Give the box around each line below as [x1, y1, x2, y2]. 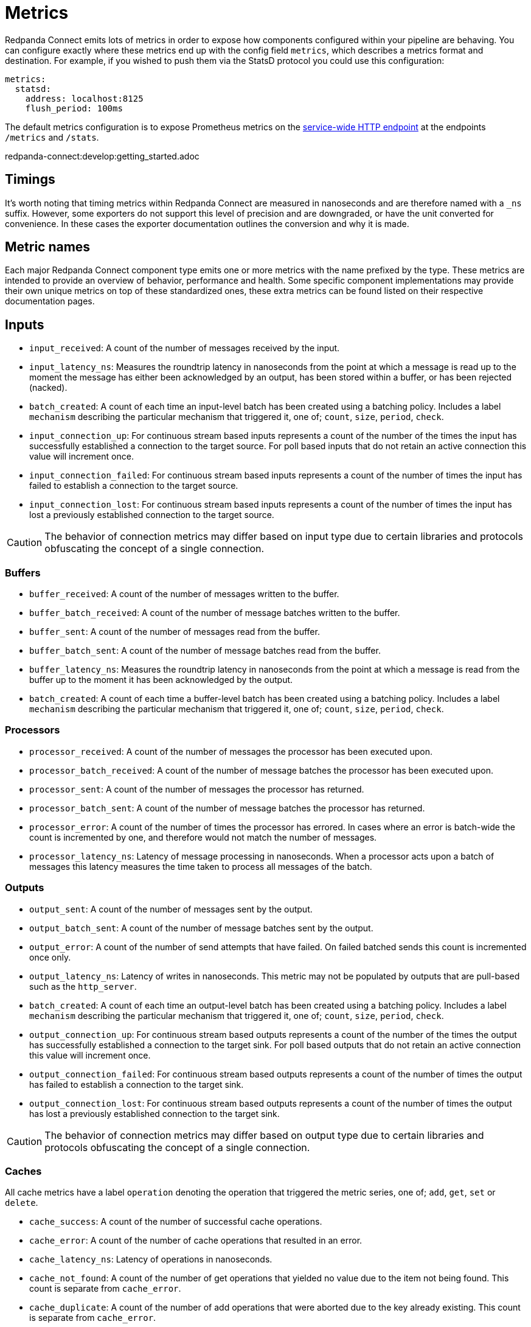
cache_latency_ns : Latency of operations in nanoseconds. [29, 1254, 272, 1265]
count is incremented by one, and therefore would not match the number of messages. [29, 832, 377, 842]
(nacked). [29, 382, 68, 393]
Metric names [5, 239, 91, 255]
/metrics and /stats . [5, 131, 99, 142]
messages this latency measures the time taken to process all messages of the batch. [29, 861, 372, 872]
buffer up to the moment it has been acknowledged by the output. [29, 674, 293, 685]
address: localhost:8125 [25, 93, 144, 103]
